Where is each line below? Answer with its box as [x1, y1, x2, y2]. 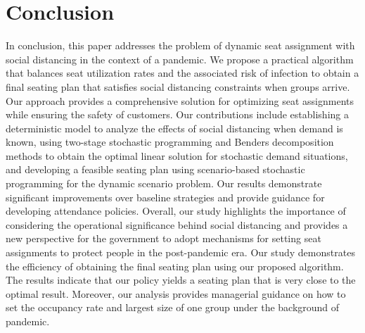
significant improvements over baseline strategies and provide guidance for [6, 189, 325, 204]
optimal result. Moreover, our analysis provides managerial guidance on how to [6, 286, 346, 301]
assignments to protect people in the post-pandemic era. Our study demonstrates [6, 245, 355, 260]
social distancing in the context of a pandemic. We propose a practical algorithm [6, 51, 354, 66]
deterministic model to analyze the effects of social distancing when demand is [6, 120, 343, 135]
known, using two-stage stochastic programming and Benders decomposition [6, 134, 334, 149]
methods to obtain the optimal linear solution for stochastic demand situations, [6, 148, 348, 163]
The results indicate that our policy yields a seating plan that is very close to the [6, 272, 356, 287]
